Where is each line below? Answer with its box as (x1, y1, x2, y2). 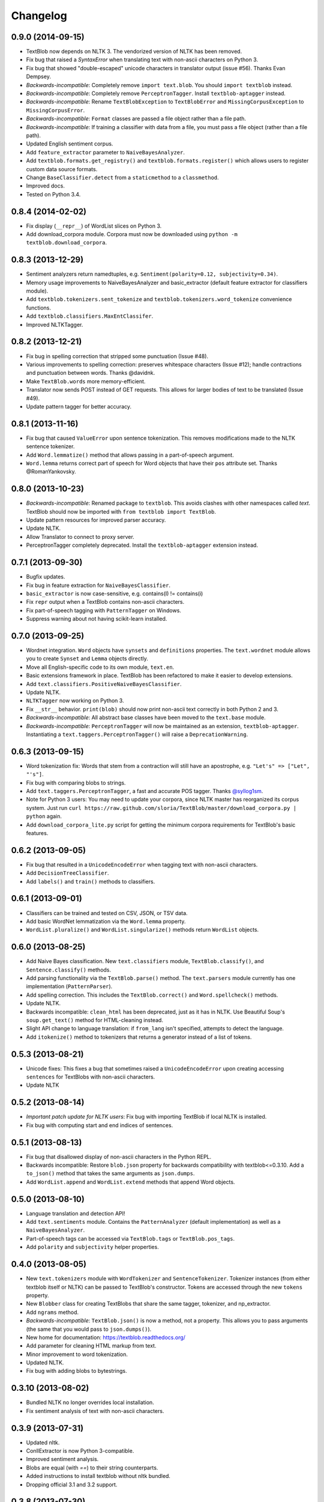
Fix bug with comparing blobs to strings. (26, 779, 126, 786)
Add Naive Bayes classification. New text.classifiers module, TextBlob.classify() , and (26, 958, 264, 965)
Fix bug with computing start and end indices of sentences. (26, 1121, 173, 1129)
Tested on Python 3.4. (26, 190, 81, 198)
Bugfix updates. (26, 573, 65, 580)
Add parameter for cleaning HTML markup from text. (26, 1342, 157, 1349)
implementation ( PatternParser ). (26, 983, 113, 990)
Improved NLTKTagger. (26, 321, 83, 328)
